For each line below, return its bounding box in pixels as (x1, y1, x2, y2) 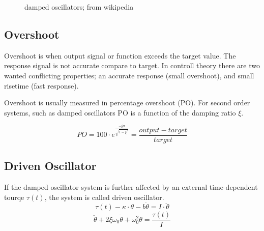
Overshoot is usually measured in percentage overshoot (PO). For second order (4, 97, 250, 108)
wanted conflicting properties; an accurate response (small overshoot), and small (4, 70, 254, 80)
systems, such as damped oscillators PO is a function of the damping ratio (4, 107, 236, 118)
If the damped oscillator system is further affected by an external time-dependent (4, 182, 258, 192)
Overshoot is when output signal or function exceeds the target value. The (4, 50, 236, 61)
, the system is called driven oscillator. (44, 191, 164, 202)
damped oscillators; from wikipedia (24, 2, 134, 12)
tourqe (4, 191, 24, 202)
